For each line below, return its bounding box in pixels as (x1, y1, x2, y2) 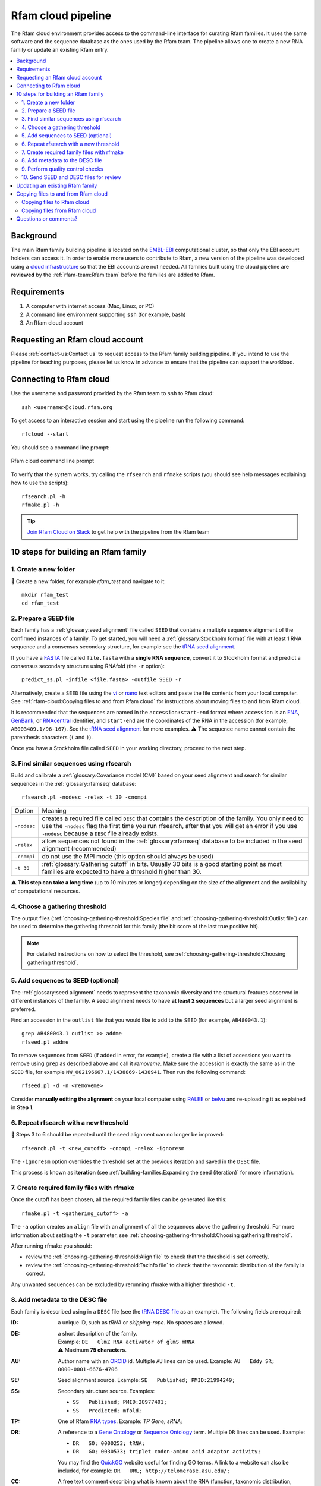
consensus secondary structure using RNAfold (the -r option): (11, 663, 165, 670)
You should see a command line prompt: (11, 443, 110, 451)
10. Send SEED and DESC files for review (21, 174, 121, 181)
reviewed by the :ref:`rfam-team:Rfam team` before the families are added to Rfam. (11, 271, 215, 279)
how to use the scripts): (11, 479, 70, 486)
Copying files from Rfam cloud (21, 207, 96, 214)
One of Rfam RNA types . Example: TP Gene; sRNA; (58, 1418, 182, 1425)
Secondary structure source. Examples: (58, 1387, 155, 1394)
